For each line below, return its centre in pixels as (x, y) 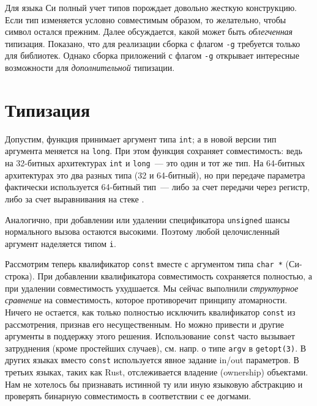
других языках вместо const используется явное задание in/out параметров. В (152, 360)
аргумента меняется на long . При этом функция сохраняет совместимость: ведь (154, 151)
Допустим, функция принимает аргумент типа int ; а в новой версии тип (141, 138)
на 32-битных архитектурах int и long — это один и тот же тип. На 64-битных (155, 163)
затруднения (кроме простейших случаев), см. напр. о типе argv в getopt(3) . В (156, 348)
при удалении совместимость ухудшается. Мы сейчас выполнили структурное (152, 288)
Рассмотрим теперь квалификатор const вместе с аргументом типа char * (144, 264)
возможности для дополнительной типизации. (90, 68)
